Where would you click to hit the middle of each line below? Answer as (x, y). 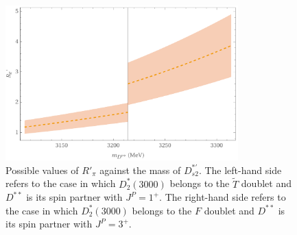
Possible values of (42, 170)
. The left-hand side (240, 170)
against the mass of (140, 170)
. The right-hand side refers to (223, 197)
